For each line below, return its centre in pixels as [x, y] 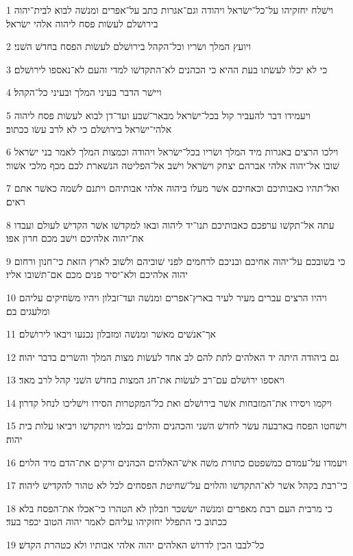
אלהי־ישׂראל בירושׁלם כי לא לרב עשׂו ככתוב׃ [89, 128]
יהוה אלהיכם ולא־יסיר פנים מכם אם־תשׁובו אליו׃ [97, 274]
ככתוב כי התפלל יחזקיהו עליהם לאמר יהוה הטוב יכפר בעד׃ [117, 521]
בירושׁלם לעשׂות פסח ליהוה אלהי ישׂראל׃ [82, 23]
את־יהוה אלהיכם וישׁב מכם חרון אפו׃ [75, 238]
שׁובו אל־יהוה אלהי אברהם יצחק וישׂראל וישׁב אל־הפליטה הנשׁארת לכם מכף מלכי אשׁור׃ [173, 165]
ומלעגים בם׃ [28, 311]
